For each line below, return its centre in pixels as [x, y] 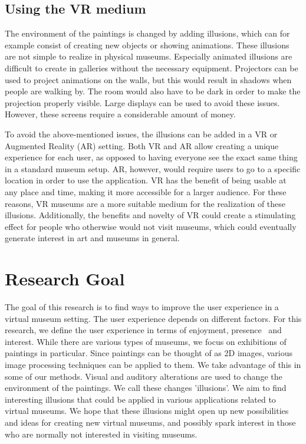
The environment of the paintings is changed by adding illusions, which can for [147, 33]
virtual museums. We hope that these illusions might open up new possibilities [147, 411]
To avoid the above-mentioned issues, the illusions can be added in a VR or [141, 134]
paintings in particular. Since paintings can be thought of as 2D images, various [149, 353]
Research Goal [65, 279]
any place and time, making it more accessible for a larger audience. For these [146, 191]
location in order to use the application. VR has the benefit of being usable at [146, 180]
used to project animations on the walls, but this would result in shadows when [148, 79]
